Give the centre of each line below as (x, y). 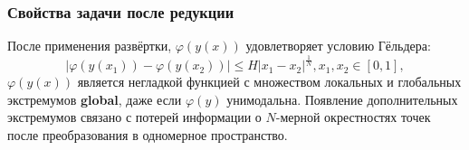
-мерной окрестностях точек (353, 117)
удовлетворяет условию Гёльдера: (338, 46)
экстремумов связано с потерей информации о (134, 117)
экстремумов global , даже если (95, 99)
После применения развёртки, (90, 46)
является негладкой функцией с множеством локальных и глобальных (269, 82)
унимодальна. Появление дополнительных (342, 99)
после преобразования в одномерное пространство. (148, 134)
